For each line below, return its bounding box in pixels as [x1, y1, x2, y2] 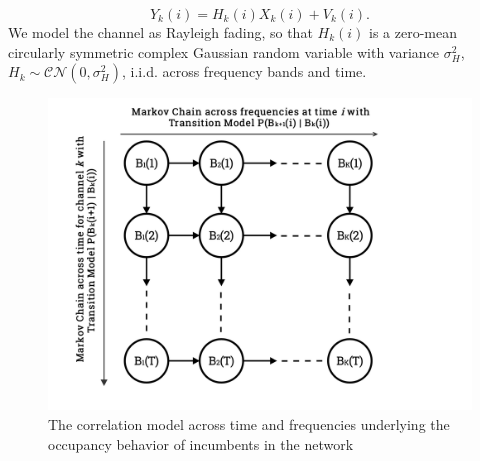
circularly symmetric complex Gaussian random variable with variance [8, 41, 440, 62]
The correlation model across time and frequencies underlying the [48, 413, 450, 434]
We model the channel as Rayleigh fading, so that [8, 22, 313, 42]
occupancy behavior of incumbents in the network [48, 433, 354, 454]
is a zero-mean [369, 22, 457, 42]
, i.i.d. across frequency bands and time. [122, 61, 367, 82]
